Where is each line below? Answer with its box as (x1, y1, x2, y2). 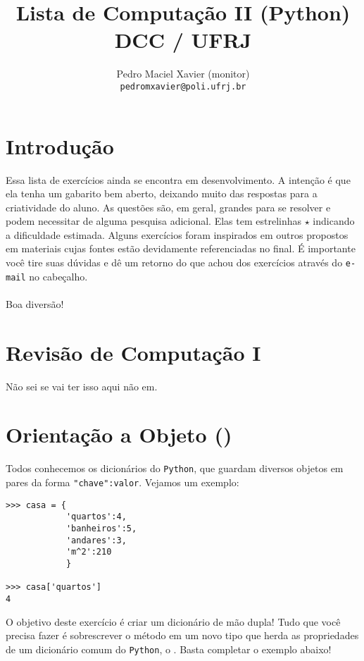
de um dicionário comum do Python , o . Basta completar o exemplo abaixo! (6, 641, 332, 656)
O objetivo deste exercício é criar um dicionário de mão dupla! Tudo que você (6, 614, 341, 629)
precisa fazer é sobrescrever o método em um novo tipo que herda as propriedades (6, 628, 359, 643)
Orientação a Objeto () (6, 420, 232, 449)
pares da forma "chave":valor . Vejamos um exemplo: (6, 475, 239, 490)
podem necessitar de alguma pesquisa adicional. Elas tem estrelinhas (6, 214, 302, 228)
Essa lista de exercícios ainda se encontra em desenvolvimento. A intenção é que (6, 172, 351, 187)
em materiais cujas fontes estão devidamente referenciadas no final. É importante (6, 241, 356, 256)
